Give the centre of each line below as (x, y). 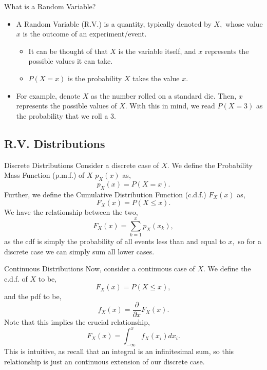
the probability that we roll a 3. (66, 115)
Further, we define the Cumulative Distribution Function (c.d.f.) (105, 194)
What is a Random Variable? (50, 6)
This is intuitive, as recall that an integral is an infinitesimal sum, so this (119, 351)
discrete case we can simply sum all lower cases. (79, 251)
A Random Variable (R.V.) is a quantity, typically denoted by (114, 23)
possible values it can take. (71, 61)
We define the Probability (212, 165)
